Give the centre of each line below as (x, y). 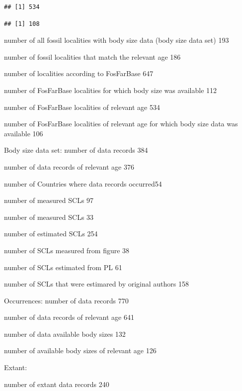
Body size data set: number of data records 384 (76, 150)
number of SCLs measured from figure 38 (67, 250)
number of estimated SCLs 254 (51, 234)
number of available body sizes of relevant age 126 (80, 350)
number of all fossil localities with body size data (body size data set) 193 (117, 40)
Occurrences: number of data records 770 (66, 300)
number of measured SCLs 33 (49, 217)
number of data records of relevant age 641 (69, 317)
